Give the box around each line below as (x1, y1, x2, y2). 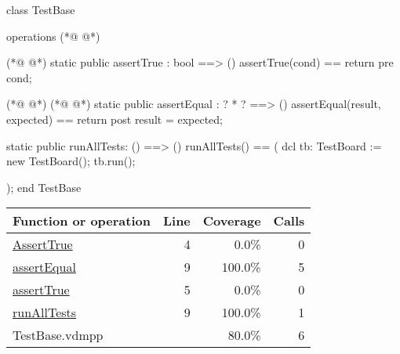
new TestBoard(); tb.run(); (6, 153, 136, 169)
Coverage (202, 211, 261, 230)
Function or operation (13, 211, 151, 230)
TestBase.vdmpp (13, 326, 104, 345)
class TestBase (6, 2, 75, 17)
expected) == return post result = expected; (6, 110, 223, 127)
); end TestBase (6, 179, 82, 195)
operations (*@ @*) (6, 27, 100, 44)
